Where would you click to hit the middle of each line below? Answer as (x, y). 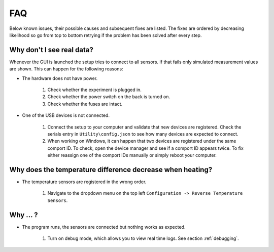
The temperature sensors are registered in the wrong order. (84, 182)
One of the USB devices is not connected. (66, 115)
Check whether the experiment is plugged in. (95, 90)
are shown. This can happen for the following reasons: (66, 69)
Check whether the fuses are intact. (85, 104)
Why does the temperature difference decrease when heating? (111, 170)
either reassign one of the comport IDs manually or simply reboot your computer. (132, 155)
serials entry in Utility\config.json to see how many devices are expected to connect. (143, 134)
